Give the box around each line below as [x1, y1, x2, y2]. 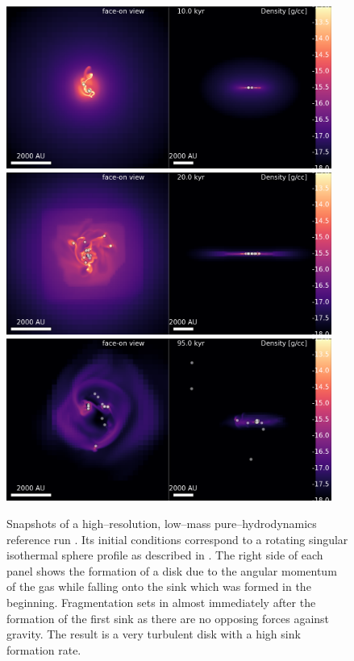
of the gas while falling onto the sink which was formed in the [6, 578, 311, 595]
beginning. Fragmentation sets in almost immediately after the [6, 593, 316, 610]
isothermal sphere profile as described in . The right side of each [6, 547, 323, 563]
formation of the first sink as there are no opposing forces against [6, 609, 330, 626]
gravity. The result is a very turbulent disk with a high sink [6, 626, 301, 642]
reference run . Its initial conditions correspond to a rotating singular [6, 530, 348, 547]
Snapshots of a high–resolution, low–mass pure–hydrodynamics [6, 514, 317, 531]
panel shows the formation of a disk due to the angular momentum [6, 562, 337, 579]
